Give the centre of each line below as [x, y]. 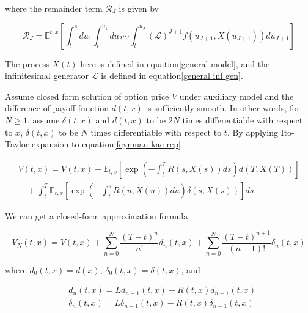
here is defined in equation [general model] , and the [175, 63]
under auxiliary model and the [237, 96]
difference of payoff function [57, 108]
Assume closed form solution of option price [87, 96]
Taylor [17, 144]
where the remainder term [54, 8]
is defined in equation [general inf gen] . [172, 75]
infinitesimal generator [47, 75]
